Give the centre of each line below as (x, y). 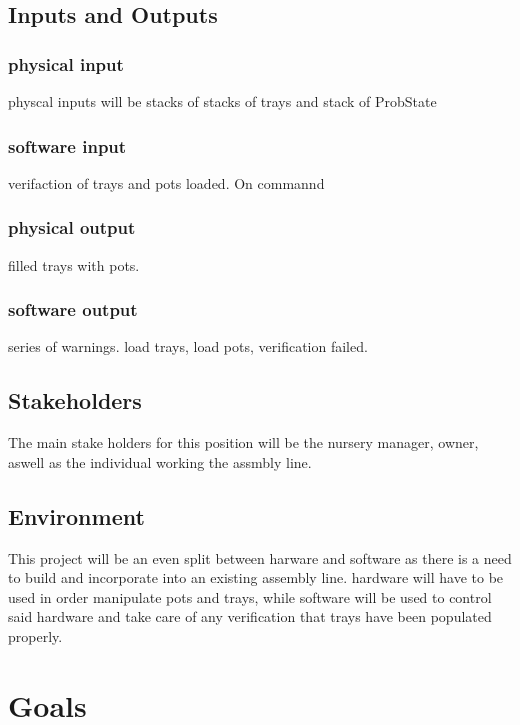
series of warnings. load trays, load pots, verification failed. (188, 346)
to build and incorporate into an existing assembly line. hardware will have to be (256, 577)
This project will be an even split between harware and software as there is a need (260, 557)
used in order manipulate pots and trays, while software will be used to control (250, 596)
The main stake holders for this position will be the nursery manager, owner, (243, 442)
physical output (72, 227)
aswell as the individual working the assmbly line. (160, 461)
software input (67, 145)
